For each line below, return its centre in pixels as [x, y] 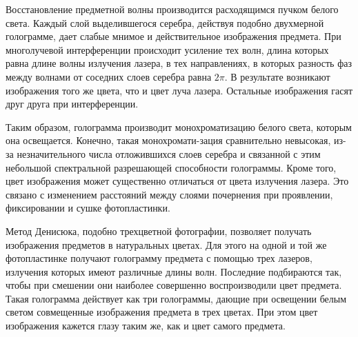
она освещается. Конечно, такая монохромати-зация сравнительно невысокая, [168, 140]
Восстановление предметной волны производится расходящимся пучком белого [172, 9]
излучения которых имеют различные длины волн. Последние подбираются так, [174, 271]
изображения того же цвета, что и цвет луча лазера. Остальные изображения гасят [179, 90]
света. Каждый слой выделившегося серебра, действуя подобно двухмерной [165, 22]
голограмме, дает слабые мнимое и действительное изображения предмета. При [173, 36]
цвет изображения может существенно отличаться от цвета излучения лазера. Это [177, 181]
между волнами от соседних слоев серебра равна [109, 76]
